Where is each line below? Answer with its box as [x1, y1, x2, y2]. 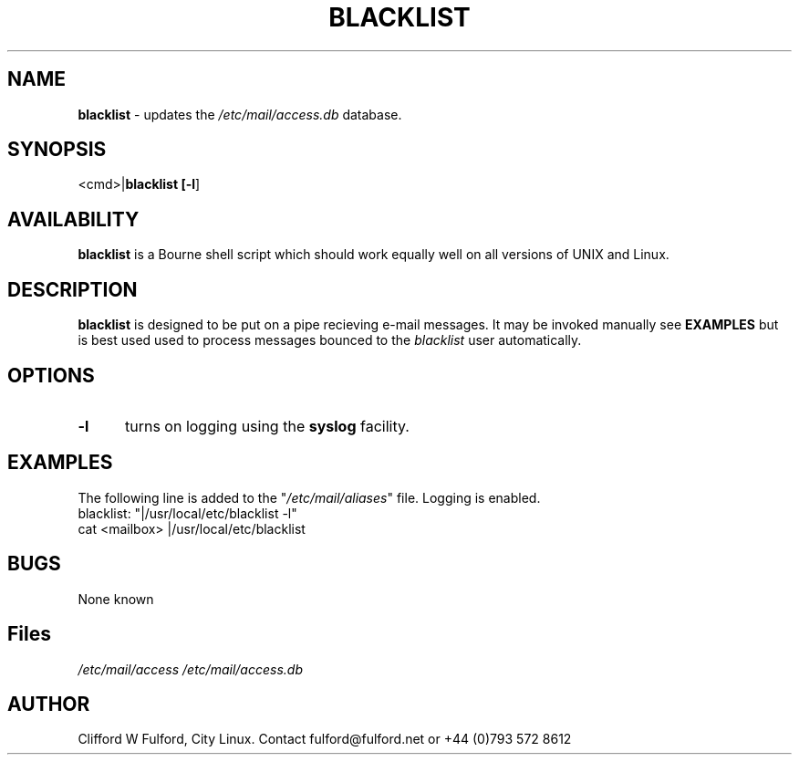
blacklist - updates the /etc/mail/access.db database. [78, 106, 402, 122]
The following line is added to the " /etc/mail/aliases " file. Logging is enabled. [78, 489, 541, 506]
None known [78, 590, 154, 607]
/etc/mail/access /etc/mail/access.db [78, 661, 303, 677]
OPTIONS [7, 363, 95, 387]
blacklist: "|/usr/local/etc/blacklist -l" [78, 505, 297, 521]
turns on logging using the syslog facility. [124, 416, 410, 435]
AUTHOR [7, 692, 90, 715]
